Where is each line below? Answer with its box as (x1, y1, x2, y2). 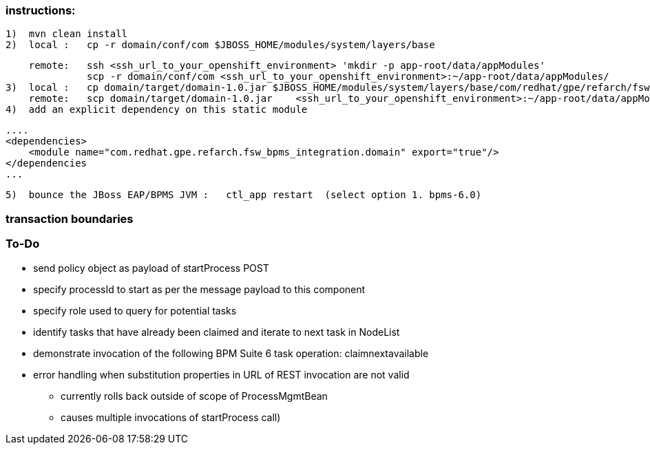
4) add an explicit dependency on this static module (6, 104, 308, 116)
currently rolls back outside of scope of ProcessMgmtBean (61, 389, 328, 402)
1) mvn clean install (6, 28, 128, 40)
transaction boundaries (6, 211, 134, 226)
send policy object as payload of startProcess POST (33, 261, 269, 274)
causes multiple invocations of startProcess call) (61, 411, 281, 423)
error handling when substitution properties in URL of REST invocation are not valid (33, 368, 410, 381)
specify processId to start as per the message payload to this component (33, 283, 366, 295)
